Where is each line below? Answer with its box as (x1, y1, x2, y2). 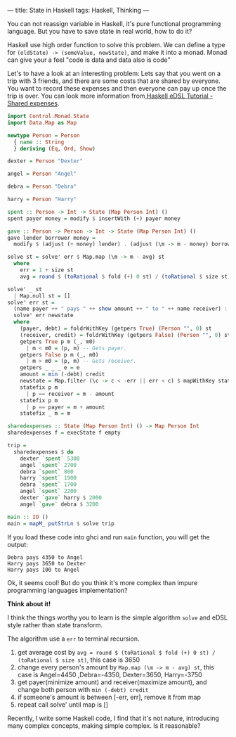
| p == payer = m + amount (25, 404, 105, 411)
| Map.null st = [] (13, 292, 71, 300)
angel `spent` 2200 (20, 488, 77, 495)
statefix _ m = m (20, 410, 71, 417)
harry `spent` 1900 (20, 475, 77, 482)
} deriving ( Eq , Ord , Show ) (13, 145, 96, 152)
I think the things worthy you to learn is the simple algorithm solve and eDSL (7, 613, 228, 622)
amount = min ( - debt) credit (20, 371, 105, 378)
